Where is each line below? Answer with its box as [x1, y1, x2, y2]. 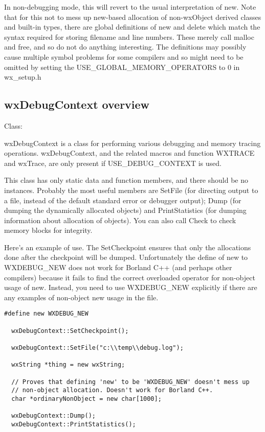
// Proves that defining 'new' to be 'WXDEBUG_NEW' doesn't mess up [11, 378, 250, 386]
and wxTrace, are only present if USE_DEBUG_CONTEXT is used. [4, 157, 222, 168]
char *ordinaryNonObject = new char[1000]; [11, 395, 162, 403]
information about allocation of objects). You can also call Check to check [4, 214, 236, 225]
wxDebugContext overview [4, 97, 150, 112]
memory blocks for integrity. [4, 225, 93, 235]
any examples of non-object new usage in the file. [4, 292, 159, 302]
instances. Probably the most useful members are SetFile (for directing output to [4, 184, 258, 195]
